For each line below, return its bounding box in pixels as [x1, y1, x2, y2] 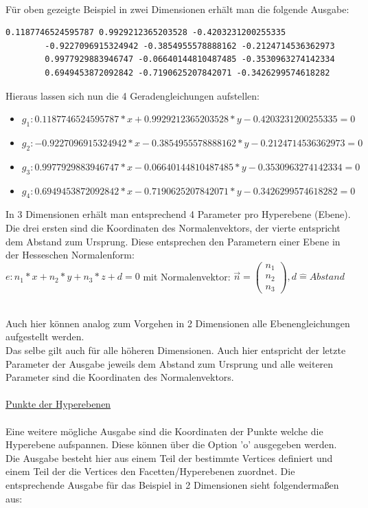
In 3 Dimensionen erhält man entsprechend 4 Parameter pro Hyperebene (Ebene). [5, 207, 351, 221]
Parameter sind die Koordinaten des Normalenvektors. [5, 370, 234, 384]
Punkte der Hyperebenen [5, 397, 111, 411]
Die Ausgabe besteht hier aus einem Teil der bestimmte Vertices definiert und [5, 450, 333, 465]
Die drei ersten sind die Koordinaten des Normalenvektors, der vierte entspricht [5, 220, 341, 234]
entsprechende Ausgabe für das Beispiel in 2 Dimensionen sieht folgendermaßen [5, 477, 339, 492]
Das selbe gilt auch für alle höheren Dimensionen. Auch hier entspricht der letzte [5, 343, 346, 357]
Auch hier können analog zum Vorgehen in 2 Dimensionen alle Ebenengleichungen [5, 316, 350, 330]
